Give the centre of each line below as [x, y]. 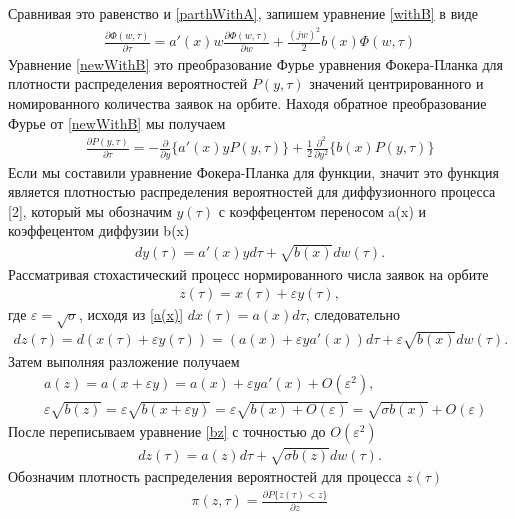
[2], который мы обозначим [90, 210]
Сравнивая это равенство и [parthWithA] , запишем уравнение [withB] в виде [243, 13]
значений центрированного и [396, 83]
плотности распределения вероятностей [128, 83]
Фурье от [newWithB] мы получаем [117, 122]
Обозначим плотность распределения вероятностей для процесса [205, 476]
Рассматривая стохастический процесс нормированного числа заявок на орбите [248, 273]
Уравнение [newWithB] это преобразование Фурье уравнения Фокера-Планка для [256, 63]
